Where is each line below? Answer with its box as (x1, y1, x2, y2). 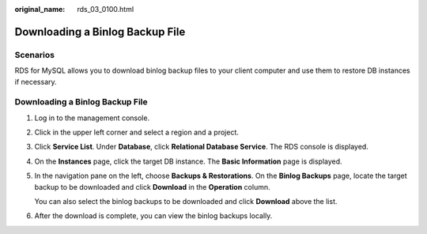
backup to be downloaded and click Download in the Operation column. (34, 182, 270, 191)
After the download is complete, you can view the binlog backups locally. (34, 211, 273, 221)
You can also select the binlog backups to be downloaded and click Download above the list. (34, 197, 338, 206)
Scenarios (14, 49, 55, 60)
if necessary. (14, 77, 57, 86)
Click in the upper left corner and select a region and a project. (34, 127, 239, 138)
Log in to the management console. (34, 113, 150, 123)
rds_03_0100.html (77, 5, 134, 13)
